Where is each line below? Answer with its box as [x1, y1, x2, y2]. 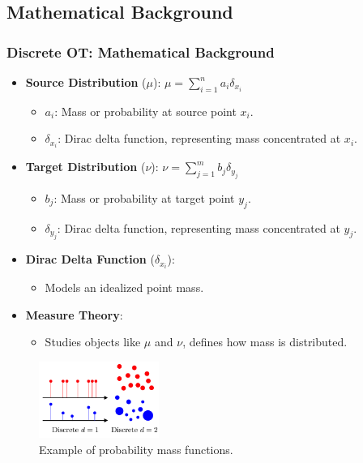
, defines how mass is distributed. [182, 333, 348, 350]
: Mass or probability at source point [54, 102, 237, 119]
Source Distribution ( [25, 74, 147, 90]
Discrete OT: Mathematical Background [6, 41, 275, 62]
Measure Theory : [25, 306, 123, 323]
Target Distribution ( [25, 158, 146, 175]
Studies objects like [45, 333, 141, 350]
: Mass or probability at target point [53, 189, 235, 206]
